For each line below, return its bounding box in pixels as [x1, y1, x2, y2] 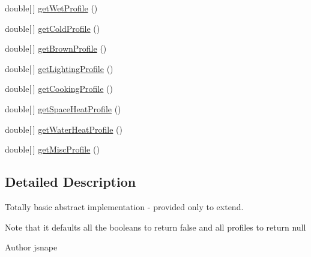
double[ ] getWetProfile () [5, 2, 98, 14]
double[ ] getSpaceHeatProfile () [5, 102, 121, 115]
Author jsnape [5, 241, 58, 253]
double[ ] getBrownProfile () [5, 42, 107, 55]
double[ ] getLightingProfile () [5, 62, 113, 74]
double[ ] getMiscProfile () [5, 143, 100, 156]
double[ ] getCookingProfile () [5, 82, 113, 95]
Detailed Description [5, 172, 136, 191]
